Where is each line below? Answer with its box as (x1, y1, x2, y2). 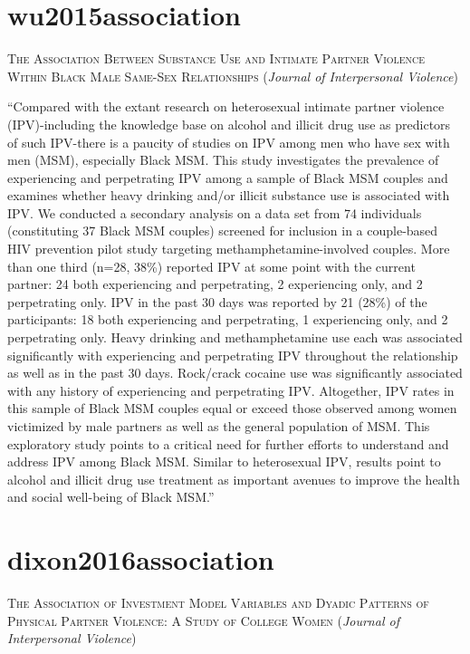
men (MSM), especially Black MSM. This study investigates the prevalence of (7, 150, 439, 169)
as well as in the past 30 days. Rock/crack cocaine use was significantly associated (7, 363, 463, 382)
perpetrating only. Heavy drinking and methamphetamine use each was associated (7, 328, 463, 347)
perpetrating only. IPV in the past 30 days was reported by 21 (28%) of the (7, 292, 427, 311)
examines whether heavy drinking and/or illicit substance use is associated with (7, 186, 450, 205)
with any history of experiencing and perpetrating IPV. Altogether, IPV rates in (7, 380, 455, 399)
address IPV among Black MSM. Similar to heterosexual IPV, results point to (7, 452, 441, 471)
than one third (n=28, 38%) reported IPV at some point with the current (7, 256, 416, 275)
